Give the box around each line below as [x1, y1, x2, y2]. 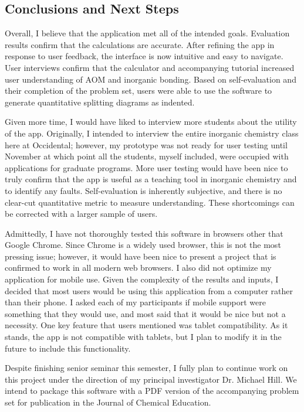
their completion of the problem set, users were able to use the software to [5, 84, 272, 97]
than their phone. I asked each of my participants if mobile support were [5, 296, 266, 308]
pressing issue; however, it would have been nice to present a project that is [5, 250, 276, 262]
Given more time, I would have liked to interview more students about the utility [5, 115, 297, 128]
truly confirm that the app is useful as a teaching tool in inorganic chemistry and [5, 173, 297, 185]
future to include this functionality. [5, 342, 131, 354]
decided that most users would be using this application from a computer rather [5, 284, 293, 297]
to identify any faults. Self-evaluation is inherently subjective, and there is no [5, 184, 282, 196]
